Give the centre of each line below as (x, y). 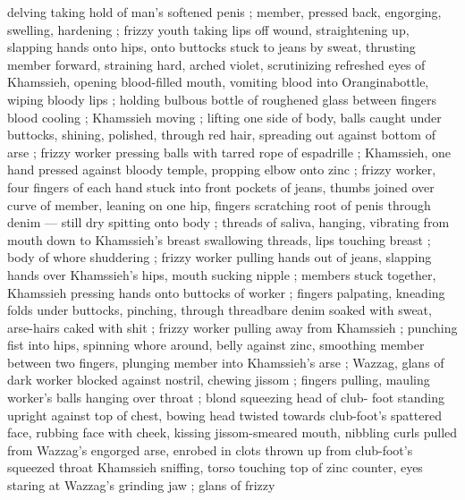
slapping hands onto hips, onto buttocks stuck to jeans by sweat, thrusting (211, 47)
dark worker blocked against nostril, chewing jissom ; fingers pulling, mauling (219, 380)
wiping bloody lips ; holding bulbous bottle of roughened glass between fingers (222, 99)
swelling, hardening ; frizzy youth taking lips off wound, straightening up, (208, 29)
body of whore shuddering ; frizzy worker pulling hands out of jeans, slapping (220, 257)
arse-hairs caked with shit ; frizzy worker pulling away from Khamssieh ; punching (232, 327)
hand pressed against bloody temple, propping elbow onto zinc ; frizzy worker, (222, 169)
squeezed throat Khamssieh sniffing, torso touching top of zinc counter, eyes (215, 467)
